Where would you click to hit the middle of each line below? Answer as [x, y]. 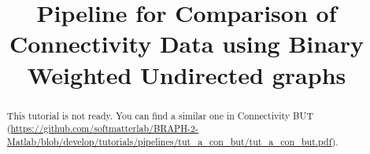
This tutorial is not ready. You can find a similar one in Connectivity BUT [160, 115]
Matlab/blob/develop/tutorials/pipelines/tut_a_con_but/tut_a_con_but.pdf [169, 141]
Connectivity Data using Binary [187, 44]
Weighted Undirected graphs [187, 74]
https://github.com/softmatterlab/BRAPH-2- [104, 128]
